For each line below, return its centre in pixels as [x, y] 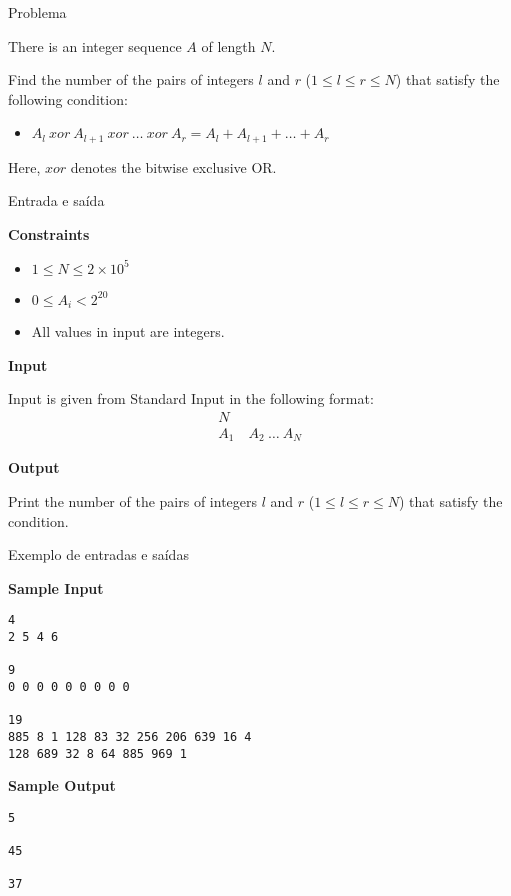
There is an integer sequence [95, 45]
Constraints [49, 234]
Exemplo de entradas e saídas [98, 554]
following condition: [68, 98]
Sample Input [56, 587]
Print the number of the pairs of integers [133, 500]
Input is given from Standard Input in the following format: [191, 398]
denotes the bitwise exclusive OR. [173, 166]
